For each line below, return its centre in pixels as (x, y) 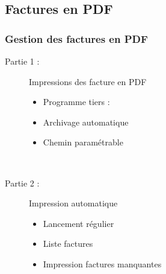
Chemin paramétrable (83, 142)
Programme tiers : (76, 102)
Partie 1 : (22, 61)
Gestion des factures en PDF (76, 38)
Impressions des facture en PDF (88, 81)
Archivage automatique (86, 122)
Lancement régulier (78, 223)
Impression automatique (73, 203)
